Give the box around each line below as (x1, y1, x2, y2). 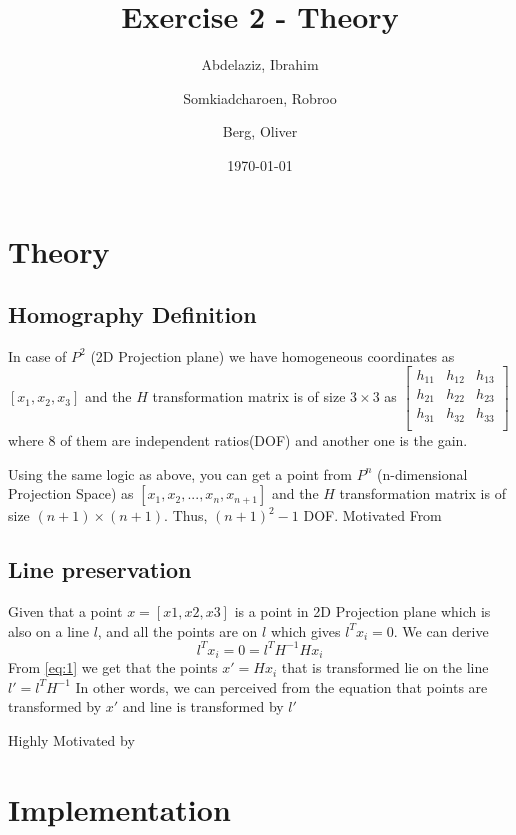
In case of (8, 345, 67, 366)
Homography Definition (8, 299, 257, 330)
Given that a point (8, 600, 123, 621)
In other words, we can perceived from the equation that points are (75, 676, 488, 697)
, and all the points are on (97, 620, 258, 641)
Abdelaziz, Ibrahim (201, 54, 319, 75)
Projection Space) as (8, 483, 134, 504)
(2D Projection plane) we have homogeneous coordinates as (90, 345, 455, 366)
